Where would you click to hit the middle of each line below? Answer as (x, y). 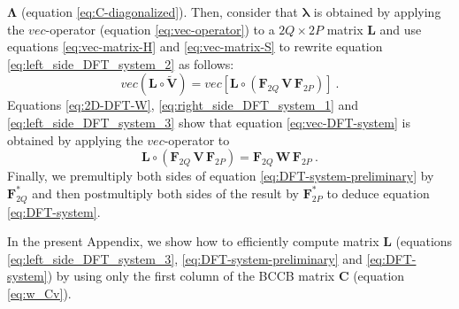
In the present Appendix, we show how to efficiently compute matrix (193, 241)
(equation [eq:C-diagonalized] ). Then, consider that (159, 12)
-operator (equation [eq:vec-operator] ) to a (160, 29)
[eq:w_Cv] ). (39, 293)
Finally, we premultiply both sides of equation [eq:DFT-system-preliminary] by (221, 176)
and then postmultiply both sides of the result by (166, 193)
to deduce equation (378, 193)
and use (401, 29)
